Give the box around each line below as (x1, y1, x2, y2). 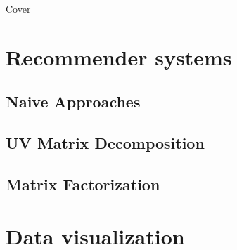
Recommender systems (6, 42, 232, 71)
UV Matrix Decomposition (6, 132, 205, 154)
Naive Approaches (6, 91, 141, 112)
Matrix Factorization (6, 173, 160, 195)
